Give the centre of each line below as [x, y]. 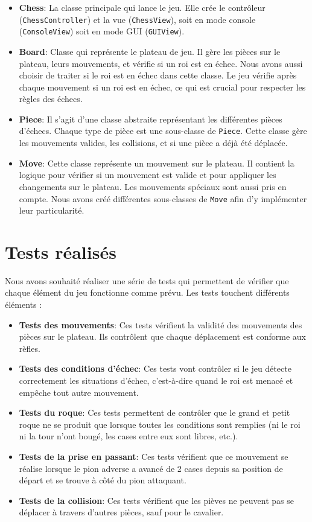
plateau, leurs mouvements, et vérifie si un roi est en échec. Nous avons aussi [161, 63]
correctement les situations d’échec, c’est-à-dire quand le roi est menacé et [156, 380]
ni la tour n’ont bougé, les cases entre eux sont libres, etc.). [129, 436]
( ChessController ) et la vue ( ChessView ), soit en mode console [137, 19]
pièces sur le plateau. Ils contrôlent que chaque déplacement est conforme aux [162, 336]
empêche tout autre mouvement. [79, 392]
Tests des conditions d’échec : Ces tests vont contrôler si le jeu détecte [155, 368]
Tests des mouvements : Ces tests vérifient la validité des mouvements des [161, 324]
